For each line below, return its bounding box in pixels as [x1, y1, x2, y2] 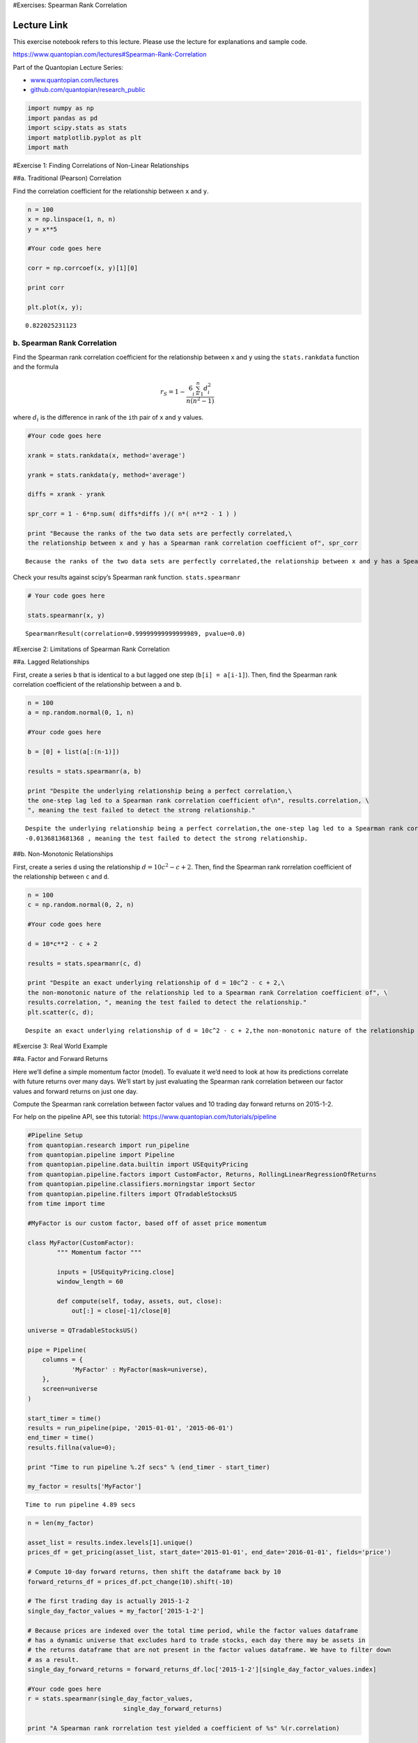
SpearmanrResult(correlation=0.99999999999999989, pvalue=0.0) [25, 630, 246, 637]
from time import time [27, 1200, 105, 1208]
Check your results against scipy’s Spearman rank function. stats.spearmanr [13, 572, 241, 581]
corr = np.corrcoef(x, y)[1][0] [27, 264, 139, 272]
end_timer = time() [27, 1433, 94, 1442]
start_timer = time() [27, 1414, 102, 1422]
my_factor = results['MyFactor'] [27, 1482, 142, 1491]
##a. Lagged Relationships [13, 657, 90, 666]
